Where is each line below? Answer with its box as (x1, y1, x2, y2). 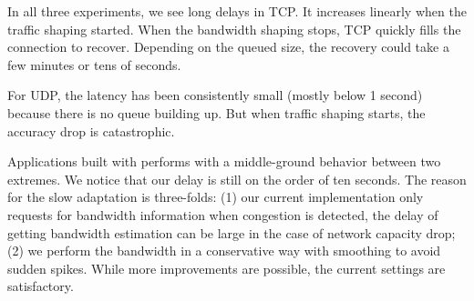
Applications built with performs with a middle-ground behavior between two (7, 152, 441, 171)
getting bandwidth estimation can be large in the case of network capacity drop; (7, 223, 456, 242)
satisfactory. (7, 276, 74, 296)
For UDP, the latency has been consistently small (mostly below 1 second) (7, 85, 423, 105)
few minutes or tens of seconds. (7, 55, 181, 74)
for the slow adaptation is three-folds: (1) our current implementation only (7, 187, 424, 206)
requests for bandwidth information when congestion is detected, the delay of (7, 205, 438, 224)
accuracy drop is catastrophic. (7, 121, 175, 140)
